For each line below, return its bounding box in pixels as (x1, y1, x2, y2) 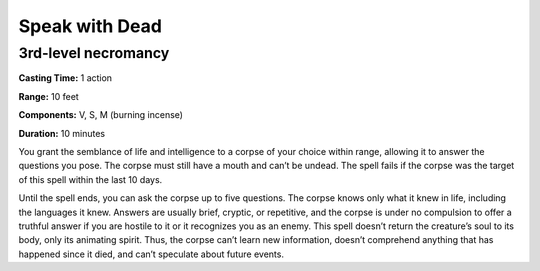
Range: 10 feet (18, 90, 79, 102)
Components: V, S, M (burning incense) (18, 109, 184, 121)
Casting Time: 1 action (18, 72, 113, 84)
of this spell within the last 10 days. (18, 173, 163, 185)
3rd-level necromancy (18, 44, 170, 62)
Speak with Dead (18, 15, 162, 37)
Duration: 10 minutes (18, 127, 105, 139)
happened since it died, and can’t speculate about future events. (18, 248, 285, 260)
